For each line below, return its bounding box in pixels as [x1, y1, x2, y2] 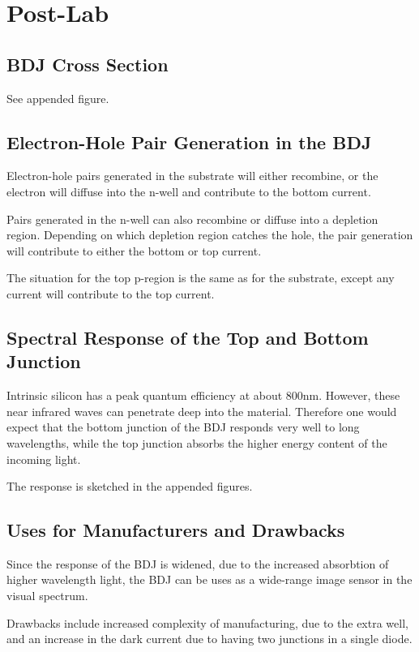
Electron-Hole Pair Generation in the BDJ [6, 129, 372, 154]
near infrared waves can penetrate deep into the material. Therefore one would [6, 402, 397, 419]
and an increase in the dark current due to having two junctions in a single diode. [6, 630, 413, 647]
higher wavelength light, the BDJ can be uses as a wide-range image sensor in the [6, 571, 413, 588]
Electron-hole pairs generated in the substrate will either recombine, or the [6, 167, 378, 184]
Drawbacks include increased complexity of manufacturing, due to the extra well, [6, 614, 408, 631]
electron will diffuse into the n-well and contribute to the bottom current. [6, 182, 371, 199]
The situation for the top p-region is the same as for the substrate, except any [6, 269, 395, 286]
